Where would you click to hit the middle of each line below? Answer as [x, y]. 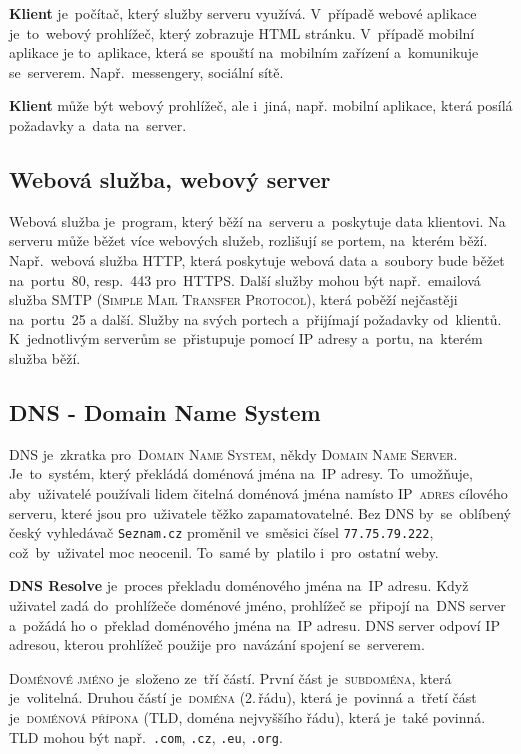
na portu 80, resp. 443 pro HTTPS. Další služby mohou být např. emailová [245, 279]
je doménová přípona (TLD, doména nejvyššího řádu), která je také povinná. [247, 716]
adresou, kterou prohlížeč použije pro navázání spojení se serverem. [217, 644]
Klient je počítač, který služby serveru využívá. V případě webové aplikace [243, 13]
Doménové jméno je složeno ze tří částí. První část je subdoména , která [230, 677]
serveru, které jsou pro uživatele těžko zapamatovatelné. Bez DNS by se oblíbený [260, 512]
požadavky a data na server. [98, 124]
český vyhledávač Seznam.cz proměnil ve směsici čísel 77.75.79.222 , [221, 532]
